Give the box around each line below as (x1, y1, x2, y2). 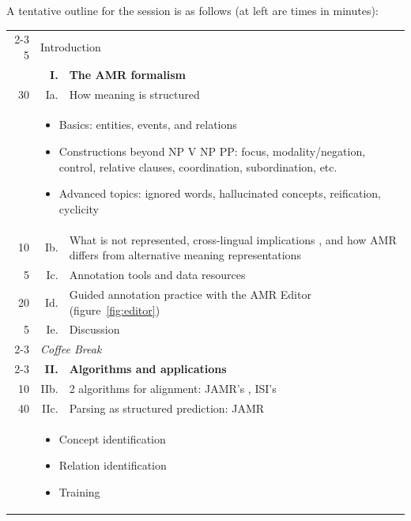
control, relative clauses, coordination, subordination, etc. (58, 158, 337, 175)
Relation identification (58, 457, 167, 474)
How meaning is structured (69, 85, 200, 102)
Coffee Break (40, 341, 102, 357)
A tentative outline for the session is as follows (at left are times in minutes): (6, 2, 379, 18)
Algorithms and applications (69, 361, 227, 377)
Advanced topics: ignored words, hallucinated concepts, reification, (58, 185, 381, 202)
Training (58, 483, 100, 500)
